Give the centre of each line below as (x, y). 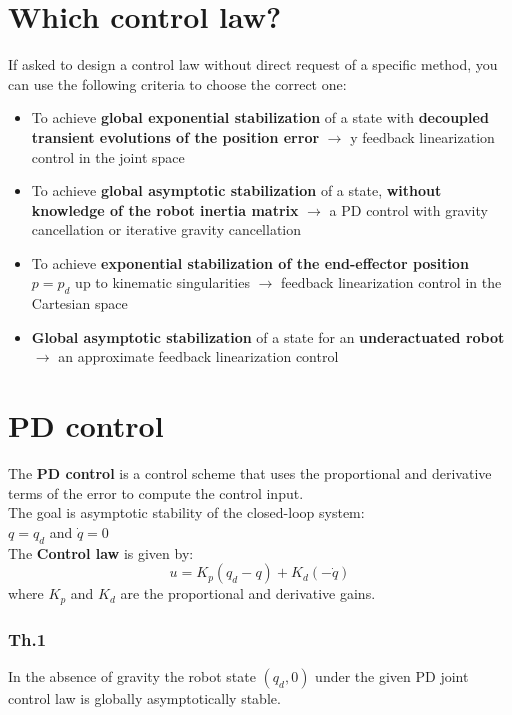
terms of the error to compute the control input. (156, 492)
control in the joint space (108, 156)
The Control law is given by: (101, 552)
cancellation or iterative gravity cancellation (166, 229)
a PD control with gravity (408, 209)
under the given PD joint (392, 676)
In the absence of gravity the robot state (132, 676)
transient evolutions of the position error (175, 136)
